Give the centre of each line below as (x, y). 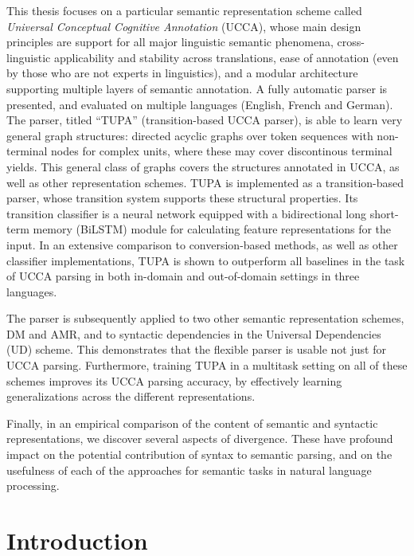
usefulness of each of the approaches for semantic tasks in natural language (189, 470)
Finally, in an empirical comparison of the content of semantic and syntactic (192, 423)
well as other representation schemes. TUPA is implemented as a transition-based (205, 182)
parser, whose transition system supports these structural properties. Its (182, 198)
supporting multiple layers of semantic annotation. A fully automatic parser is (197, 88)
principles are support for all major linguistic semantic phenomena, (170, 42)
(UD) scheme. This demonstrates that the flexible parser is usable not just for (196, 349)
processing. (33, 486)
